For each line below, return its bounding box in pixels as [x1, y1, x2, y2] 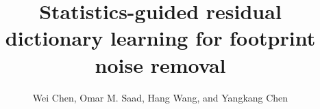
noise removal [95, 50, 226, 78]
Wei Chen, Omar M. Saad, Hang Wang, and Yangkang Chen [32, 90, 288, 104]
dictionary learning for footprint [5, 24, 316, 52]
